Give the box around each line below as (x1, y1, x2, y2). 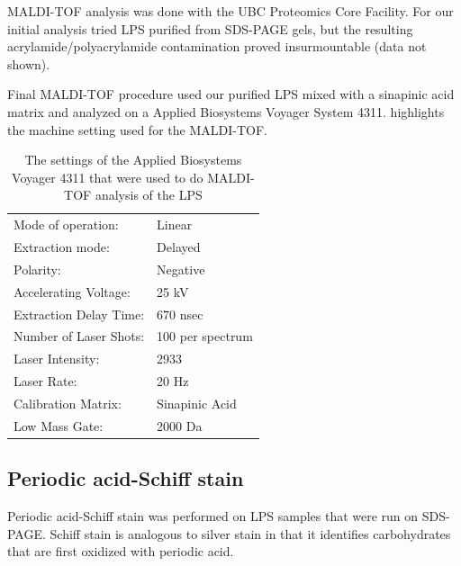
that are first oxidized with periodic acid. (7, 542, 234, 561)
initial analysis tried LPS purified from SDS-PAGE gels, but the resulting (7, 19, 413, 38)
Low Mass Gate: (14, 416, 104, 435)
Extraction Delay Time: (14, 304, 145, 323)
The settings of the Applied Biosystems (24, 150, 242, 169)
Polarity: (14, 259, 61, 278)
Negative (157, 259, 205, 278)
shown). (7, 54, 50, 73)
